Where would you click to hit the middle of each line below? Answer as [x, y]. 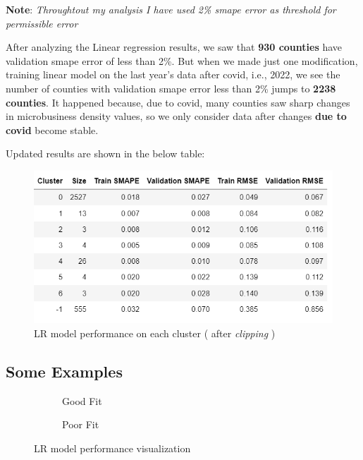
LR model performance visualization [112, 448]
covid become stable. [52, 129]
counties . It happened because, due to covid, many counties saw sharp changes [178, 102]
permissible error [42, 23]
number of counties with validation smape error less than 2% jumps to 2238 [171, 88]
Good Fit [82, 400]
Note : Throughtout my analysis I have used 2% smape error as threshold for [171, 9]
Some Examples [64, 371]
